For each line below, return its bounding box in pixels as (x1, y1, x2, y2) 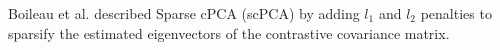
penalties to (420, 3, 492, 23)
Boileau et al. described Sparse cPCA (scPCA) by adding (8, 3, 360, 23)
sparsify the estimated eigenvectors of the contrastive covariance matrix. (8, 22, 450, 43)
